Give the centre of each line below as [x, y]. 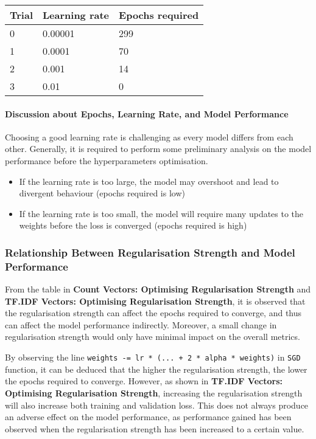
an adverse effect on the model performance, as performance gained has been [148, 417]
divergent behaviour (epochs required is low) [102, 193]
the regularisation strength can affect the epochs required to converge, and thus [153, 313]
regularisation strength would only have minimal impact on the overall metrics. [153, 337]
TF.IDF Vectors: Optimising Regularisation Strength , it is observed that [155, 301]
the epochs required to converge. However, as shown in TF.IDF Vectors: [144, 381]
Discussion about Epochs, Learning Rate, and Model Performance [147, 113]
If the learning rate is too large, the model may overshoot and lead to [149, 181]
